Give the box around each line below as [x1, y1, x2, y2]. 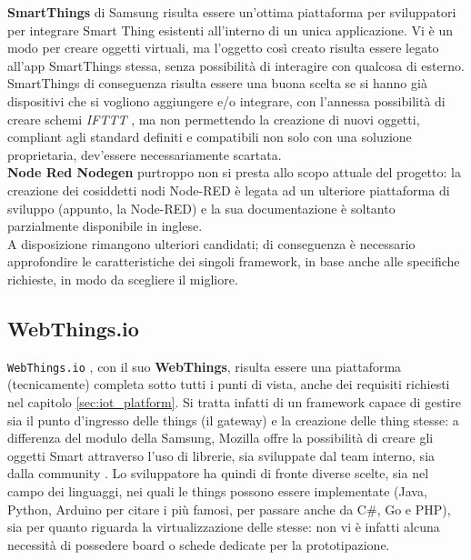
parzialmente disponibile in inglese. [7, 216, 203, 235]
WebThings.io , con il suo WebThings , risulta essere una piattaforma [7, 356, 402, 375]
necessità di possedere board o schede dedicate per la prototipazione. [7, 535, 390, 554]
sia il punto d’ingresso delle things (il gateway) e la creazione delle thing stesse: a [7, 410, 459, 429]
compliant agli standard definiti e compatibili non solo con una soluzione [7, 127, 412, 146]
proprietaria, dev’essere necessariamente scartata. [7, 145, 282, 164]
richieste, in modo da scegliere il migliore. [7, 269, 238, 288]
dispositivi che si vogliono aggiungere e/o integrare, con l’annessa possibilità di [7, 91, 446, 110]
